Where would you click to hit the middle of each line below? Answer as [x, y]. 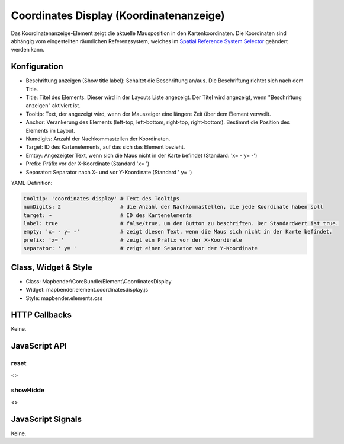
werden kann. [28, 50]
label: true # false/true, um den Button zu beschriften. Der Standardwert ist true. [181, 223]
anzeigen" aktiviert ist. [53, 106]
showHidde [28, 390]
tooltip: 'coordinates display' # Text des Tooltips [102, 198]
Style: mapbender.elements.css [64, 298]
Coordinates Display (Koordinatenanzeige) [118, 15]
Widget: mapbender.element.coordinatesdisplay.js [87, 290]
